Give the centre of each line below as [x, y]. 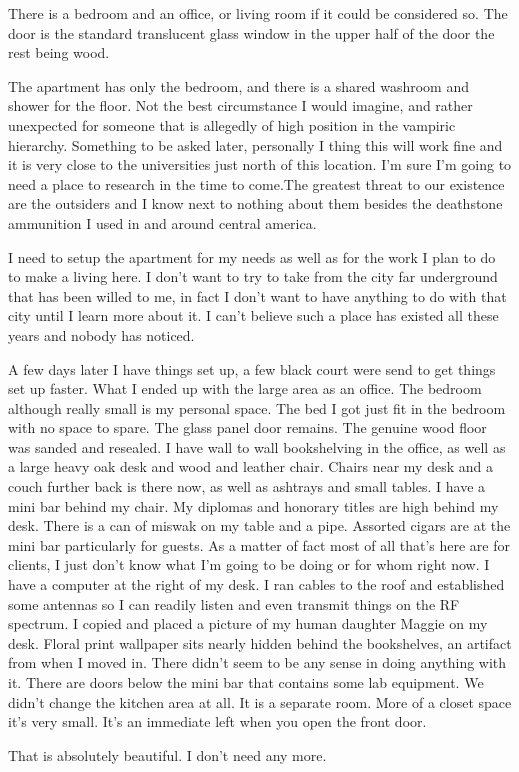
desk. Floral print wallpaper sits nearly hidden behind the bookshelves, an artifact [260, 642]
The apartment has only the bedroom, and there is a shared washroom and [238, 85]
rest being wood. [59, 52]
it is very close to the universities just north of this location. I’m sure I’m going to [260, 164]
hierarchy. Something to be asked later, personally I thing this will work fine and [255, 144]
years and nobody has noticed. [101, 334]
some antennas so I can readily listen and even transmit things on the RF [234, 603]
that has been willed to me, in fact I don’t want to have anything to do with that [257, 295]
